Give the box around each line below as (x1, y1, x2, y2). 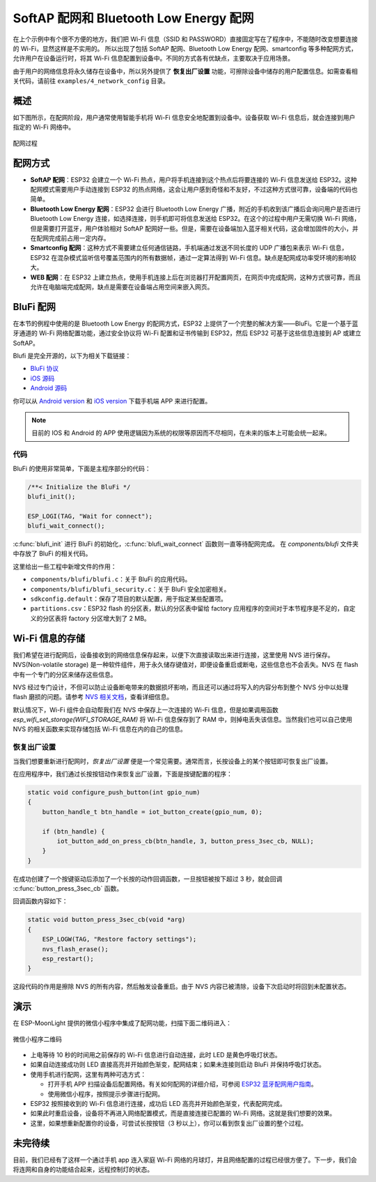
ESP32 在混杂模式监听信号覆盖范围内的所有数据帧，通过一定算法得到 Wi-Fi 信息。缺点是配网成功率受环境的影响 (30, 253, 351, 261)
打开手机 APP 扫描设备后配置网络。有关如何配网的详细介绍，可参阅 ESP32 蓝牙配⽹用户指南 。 (47, 1080, 318, 1089)
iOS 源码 (30, 374, 55, 383)
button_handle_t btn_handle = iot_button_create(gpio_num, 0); (42, 808, 263, 815)
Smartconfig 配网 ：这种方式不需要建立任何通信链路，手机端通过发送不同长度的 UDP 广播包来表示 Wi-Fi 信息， (30, 244, 348, 252)
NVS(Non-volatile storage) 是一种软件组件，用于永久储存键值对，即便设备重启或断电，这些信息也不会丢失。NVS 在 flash (13, 661, 359, 669)
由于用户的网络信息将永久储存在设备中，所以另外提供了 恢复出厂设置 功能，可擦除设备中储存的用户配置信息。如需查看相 (13, 67, 358, 75)
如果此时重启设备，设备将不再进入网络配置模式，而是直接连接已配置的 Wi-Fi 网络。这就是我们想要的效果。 (30, 1109, 336, 1118)
